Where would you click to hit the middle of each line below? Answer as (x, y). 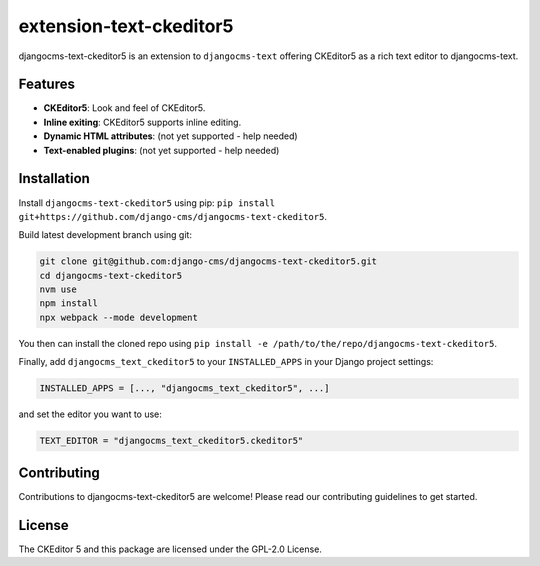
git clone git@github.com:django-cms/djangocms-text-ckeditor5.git (208, 261)
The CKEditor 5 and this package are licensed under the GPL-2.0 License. (170, 549)
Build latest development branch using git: (105, 235)
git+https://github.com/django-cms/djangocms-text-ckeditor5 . (172, 216)
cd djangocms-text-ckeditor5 (111, 275)
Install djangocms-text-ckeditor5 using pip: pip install (146, 202)
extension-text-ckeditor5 (126, 26)
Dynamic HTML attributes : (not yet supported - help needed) (171, 136)
